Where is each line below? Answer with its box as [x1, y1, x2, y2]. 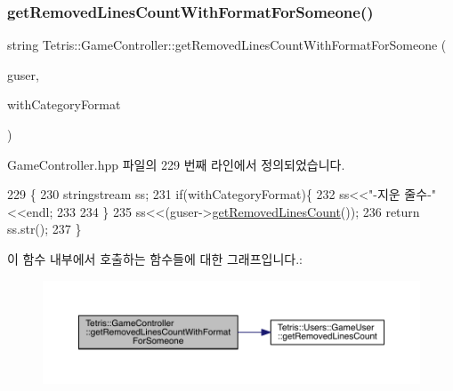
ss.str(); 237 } [7, 219, 82, 238]
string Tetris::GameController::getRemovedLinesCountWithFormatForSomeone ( [7, 36, 447, 54]
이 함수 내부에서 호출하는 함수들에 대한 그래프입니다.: [7, 249, 303, 267]
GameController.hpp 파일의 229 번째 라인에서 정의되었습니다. [7, 155, 345, 173]
